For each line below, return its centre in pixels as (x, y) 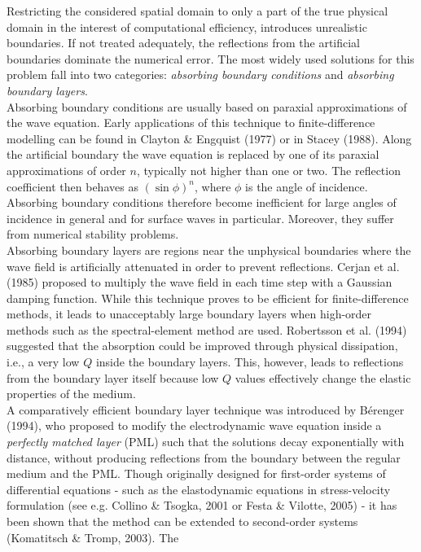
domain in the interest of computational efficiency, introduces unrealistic (187, 26)
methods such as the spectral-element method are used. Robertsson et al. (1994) (207, 329)
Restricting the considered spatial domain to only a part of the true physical (197, 11)
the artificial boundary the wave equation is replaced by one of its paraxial (193, 154)
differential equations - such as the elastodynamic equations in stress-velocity (199, 489)
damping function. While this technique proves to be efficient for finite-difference (208, 298)
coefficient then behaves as (72, 186)
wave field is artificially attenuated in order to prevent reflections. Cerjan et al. (203, 266)
